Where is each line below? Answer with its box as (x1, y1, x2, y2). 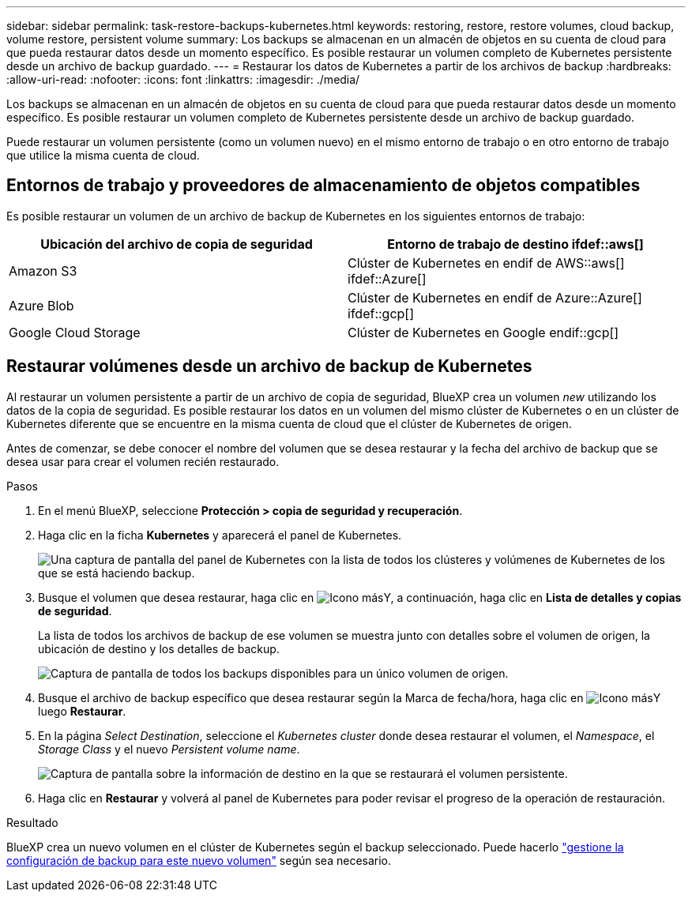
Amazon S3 (9, 262, 77, 279)
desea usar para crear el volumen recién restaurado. (6, 454, 280, 468)
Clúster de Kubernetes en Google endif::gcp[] (348, 324, 619, 340)
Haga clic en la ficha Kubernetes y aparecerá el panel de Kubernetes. (38, 528, 402, 542)
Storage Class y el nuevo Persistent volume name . (38, 742, 300, 756)
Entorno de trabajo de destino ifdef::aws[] (387, 235, 644, 252)
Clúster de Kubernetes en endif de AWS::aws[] (348, 254, 625, 271)
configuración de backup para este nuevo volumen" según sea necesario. (6, 853, 392, 867)
